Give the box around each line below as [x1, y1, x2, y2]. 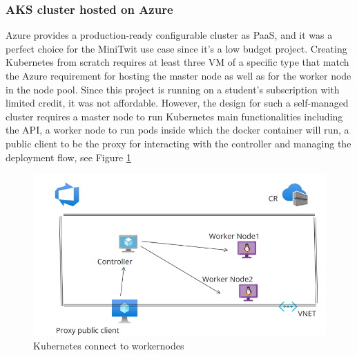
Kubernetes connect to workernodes [33, 338, 184, 352]
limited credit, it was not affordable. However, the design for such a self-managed [6, 95, 349, 110]
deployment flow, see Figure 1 [6, 149, 131, 164]
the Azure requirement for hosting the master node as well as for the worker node [6, 69, 351, 82]
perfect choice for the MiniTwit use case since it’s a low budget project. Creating [6, 41, 347, 55]
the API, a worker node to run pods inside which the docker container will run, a [6, 122, 349, 137]
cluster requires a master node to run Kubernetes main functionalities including [6, 109, 343, 123]
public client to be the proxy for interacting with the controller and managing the [6, 136, 351, 150]
